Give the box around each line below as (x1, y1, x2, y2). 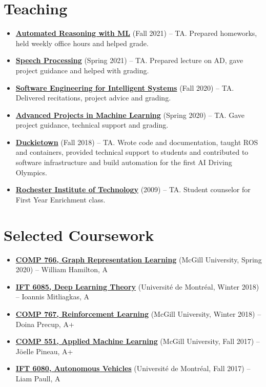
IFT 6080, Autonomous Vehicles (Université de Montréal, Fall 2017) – (15, 363, 251, 374)
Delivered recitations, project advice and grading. (15, 92, 171, 103)
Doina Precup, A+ (15, 318, 74, 329)
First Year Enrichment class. (15, 194, 106, 205)
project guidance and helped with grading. (15, 65, 149, 75)
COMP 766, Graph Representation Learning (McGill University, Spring (15, 254, 262, 264)
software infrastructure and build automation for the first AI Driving (15, 157, 232, 168)
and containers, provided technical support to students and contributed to (15, 147, 249, 157)
